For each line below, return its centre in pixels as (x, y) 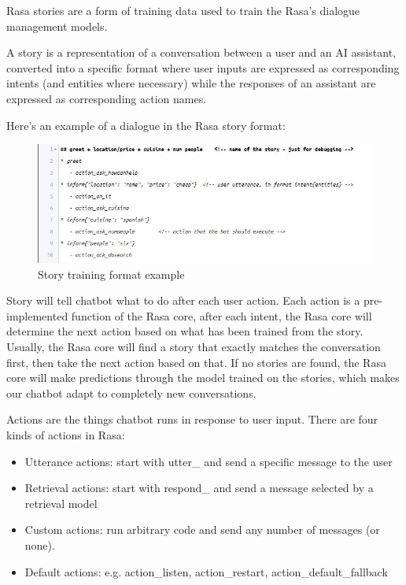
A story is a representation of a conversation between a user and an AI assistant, (201, 52)
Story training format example (111, 274)
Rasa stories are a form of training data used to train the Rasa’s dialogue (183, 10)
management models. (57, 26)
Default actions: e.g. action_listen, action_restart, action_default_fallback (206, 571)
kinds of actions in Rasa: (66, 434)
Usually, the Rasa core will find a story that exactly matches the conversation (194, 346)
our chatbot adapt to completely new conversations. (131, 392)
